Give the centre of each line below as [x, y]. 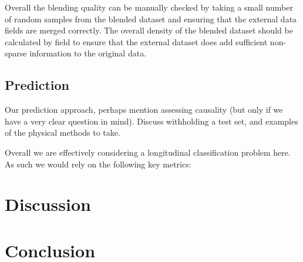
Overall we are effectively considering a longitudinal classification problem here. [148, 152]
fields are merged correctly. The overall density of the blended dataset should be [149, 30]
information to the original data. [88, 53]
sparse [16, 53]
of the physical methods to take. [63, 132]
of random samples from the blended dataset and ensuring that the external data [151, 19]
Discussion [48, 204]
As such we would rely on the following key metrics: [98, 164]
